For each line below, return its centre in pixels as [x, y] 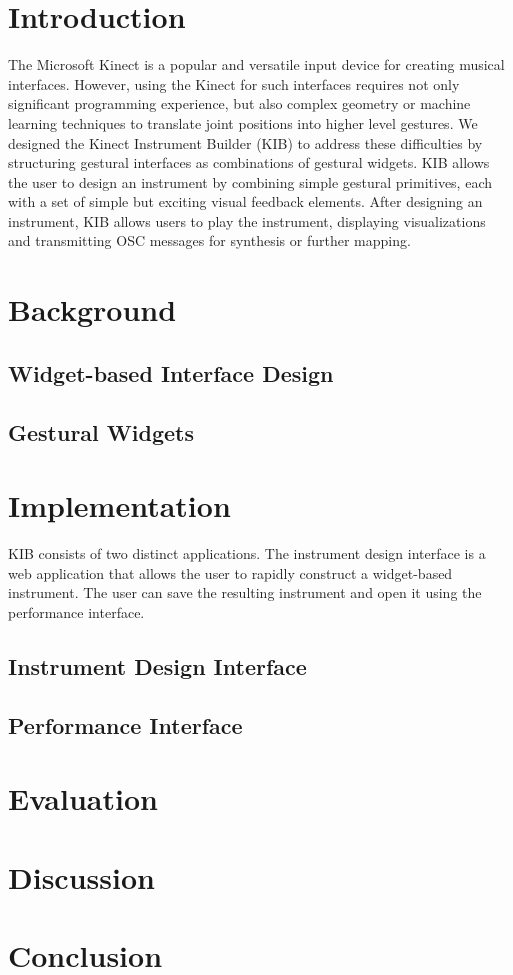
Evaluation [83, 798]
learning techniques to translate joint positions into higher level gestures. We [243, 122]
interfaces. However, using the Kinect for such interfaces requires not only [234, 83]
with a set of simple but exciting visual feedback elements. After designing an [245, 201]
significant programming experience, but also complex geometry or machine [239, 103]
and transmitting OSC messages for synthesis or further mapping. [209, 240]
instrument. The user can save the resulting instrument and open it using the [245, 592]
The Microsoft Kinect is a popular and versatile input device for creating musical [256, 64]
